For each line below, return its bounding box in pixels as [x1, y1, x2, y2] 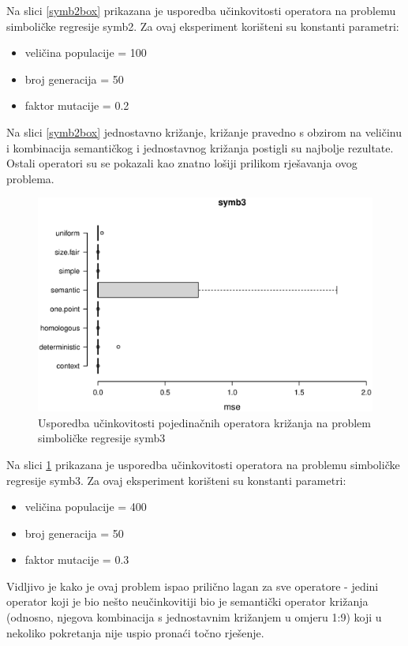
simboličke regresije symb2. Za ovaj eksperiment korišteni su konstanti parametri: [6, 17, 399, 34]
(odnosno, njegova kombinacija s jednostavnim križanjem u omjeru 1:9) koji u [6, 609, 382, 625]
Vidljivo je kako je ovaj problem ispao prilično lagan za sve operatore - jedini [6, 577, 379, 594]
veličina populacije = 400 [24, 498, 147, 515]
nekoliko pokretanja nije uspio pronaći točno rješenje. [6, 624, 264, 640]
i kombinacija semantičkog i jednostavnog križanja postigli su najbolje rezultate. [6, 139, 394, 156]
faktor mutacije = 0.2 [24, 97, 129, 114]
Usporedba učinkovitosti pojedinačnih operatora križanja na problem [38, 414, 371, 430]
